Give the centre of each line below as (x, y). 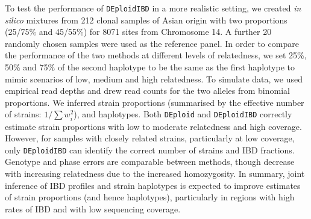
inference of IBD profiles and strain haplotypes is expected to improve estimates (153, 185)
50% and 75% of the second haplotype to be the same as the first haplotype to (150, 67)
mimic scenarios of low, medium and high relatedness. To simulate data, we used (154, 79)
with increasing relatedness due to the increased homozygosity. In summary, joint (155, 173)
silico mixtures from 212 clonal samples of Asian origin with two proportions (146, 20)
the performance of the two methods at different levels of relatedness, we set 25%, (156, 55)
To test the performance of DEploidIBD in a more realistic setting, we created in (153, 8)
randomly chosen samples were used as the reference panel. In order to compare (152, 43)
